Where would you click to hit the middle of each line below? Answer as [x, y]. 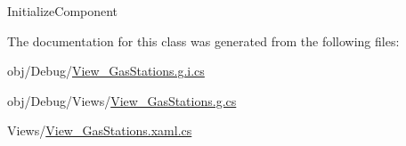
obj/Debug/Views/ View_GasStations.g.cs [122, 100]
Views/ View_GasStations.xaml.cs [100, 130]
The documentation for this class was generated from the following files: [203, 41]
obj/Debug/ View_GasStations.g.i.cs [106, 71]
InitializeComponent [63, 11]
